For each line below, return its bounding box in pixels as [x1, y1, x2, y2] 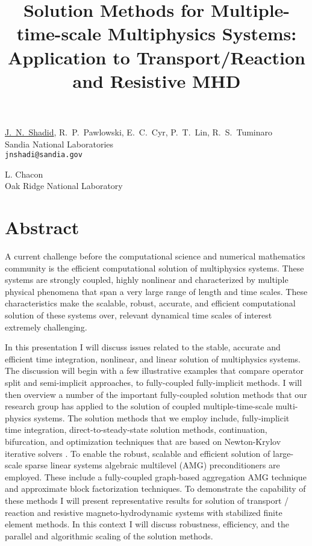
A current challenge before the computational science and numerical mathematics [5, 250, 305, 262]
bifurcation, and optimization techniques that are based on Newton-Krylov [5, 435, 281, 447]
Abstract [5, 215, 80, 240]
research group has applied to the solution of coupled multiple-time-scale [5, 400, 273, 412]
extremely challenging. [5, 320, 87, 333]
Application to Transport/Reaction [8, 45, 305, 69]
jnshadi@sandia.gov [5, 150, 83, 160]
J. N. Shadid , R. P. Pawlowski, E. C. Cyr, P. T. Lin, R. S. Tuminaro [5, 125, 272, 138]
